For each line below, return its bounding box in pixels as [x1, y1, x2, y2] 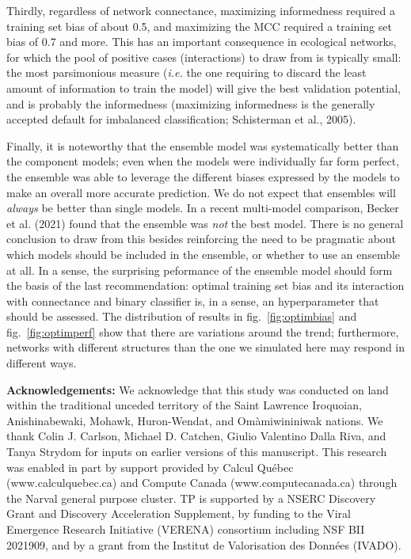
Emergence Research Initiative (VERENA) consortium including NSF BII [6, 521, 365, 537]
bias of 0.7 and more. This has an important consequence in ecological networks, [6, 33, 397, 50]
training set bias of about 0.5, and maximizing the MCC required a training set [6, 17, 392, 34]
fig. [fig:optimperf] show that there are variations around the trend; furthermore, [6, 323, 399, 340]
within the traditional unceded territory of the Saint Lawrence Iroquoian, [6, 397, 362, 413]
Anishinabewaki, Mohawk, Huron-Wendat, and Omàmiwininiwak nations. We [6, 412, 383, 428]
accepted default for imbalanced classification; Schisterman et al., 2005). [6, 111, 356, 127]
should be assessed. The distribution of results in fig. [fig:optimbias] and [6, 308, 357, 325]
